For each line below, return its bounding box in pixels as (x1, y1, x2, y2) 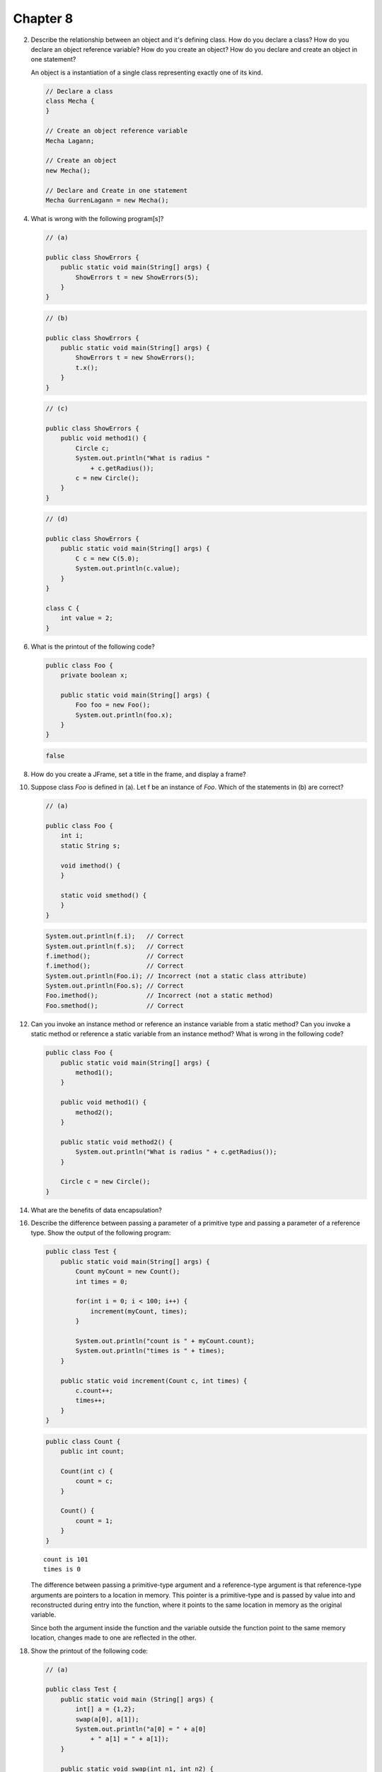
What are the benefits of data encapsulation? (30, 1206, 163, 1214)
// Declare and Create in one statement (45, 186, 187, 194)
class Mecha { (45, 97, 95, 106)
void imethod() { (60, 861, 121, 870)
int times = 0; (75, 1277, 129, 1286)
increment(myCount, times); (90, 1307, 187, 1315)
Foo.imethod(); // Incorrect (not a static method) (45, 992, 274, 999)
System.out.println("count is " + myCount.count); (75, 1337, 255, 1345)
